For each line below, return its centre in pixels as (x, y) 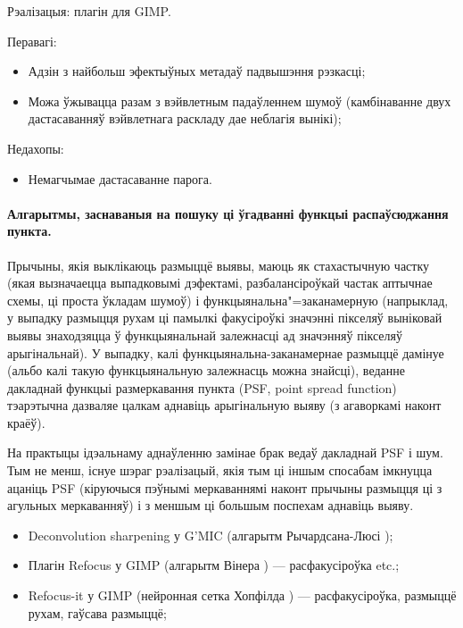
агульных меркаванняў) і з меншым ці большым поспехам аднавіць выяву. (211, 505)
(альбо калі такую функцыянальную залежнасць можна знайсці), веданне (206, 370)
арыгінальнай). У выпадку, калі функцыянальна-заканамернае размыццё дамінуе (226, 352)
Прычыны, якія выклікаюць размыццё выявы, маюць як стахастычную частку (219, 265)
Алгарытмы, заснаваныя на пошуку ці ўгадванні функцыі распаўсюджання (228, 213)
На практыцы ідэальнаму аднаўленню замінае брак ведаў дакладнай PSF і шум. (225, 452)
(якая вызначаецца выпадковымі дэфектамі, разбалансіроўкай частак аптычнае (220, 283)
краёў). (26, 422)
